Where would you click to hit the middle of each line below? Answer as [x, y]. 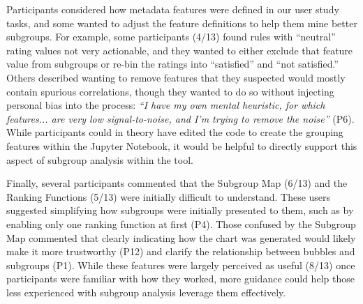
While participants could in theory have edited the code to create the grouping [175, 132]
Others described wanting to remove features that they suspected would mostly [176, 77]
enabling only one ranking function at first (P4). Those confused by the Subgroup [181, 223]
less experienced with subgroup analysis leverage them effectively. [146, 292]
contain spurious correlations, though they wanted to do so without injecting [170, 91]
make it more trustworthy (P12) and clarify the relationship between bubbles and [181, 251]
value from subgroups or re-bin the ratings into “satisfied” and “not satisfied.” [172, 64]
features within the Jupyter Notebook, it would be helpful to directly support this [182, 145]
